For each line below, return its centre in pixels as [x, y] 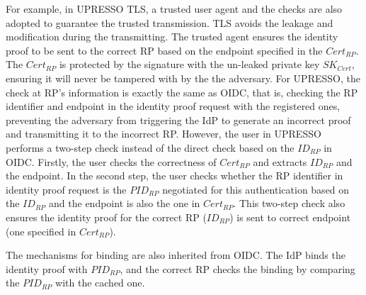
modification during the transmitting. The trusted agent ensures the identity [172, 37]
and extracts [280, 161]
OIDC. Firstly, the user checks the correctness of [111, 161]
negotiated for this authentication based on [256, 189]
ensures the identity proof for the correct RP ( [106, 217]
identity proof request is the [66, 189]
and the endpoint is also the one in [125, 203]
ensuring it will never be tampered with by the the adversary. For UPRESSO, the [183, 78]
